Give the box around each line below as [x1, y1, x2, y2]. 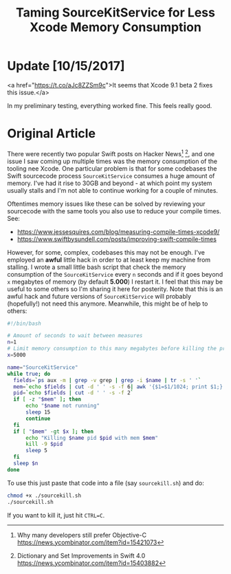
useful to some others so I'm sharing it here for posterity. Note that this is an [7, 284, 223, 293]
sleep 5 [25, 447, 48, 454]
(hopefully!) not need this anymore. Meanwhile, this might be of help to [7, 299, 208, 308]
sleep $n [13, 460, 38, 467]
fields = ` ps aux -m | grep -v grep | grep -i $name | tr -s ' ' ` [13, 376, 201, 383]
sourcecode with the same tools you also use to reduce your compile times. [7, 206, 221, 215]
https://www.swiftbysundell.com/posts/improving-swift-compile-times [16, 235, 217, 243]
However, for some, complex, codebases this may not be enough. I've [7, 248, 205, 256]
